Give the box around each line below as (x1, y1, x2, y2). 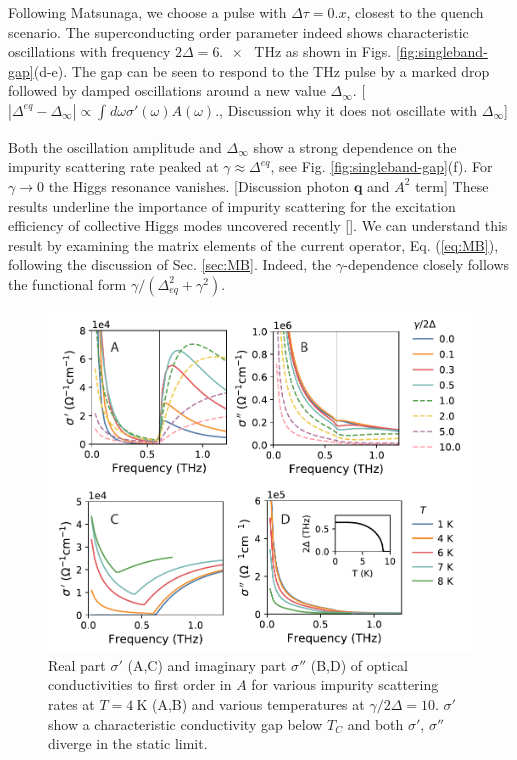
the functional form (8, 273, 127, 294)
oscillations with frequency (8, 41, 171, 62)
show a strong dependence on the (253, 136, 457, 157)
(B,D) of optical (310, 654, 408, 675)
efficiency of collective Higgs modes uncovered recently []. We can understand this (8, 215, 508, 236)
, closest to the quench (346, 2, 484, 22)
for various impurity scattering (251, 674, 439, 695)
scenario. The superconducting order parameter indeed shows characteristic (8, 21, 469, 42)
